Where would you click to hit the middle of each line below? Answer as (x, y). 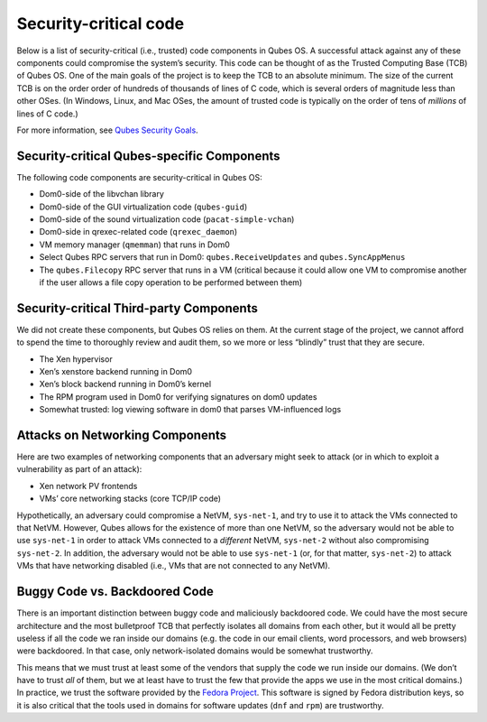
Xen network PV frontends (88, 486)
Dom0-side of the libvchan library (101, 194)
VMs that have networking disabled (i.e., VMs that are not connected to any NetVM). (174, 566)
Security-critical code (101, 23)
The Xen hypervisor (76, 359)
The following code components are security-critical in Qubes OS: (139, 177)
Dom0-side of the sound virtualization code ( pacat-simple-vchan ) (167, 219)
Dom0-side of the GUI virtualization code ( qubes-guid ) (143, 207)
